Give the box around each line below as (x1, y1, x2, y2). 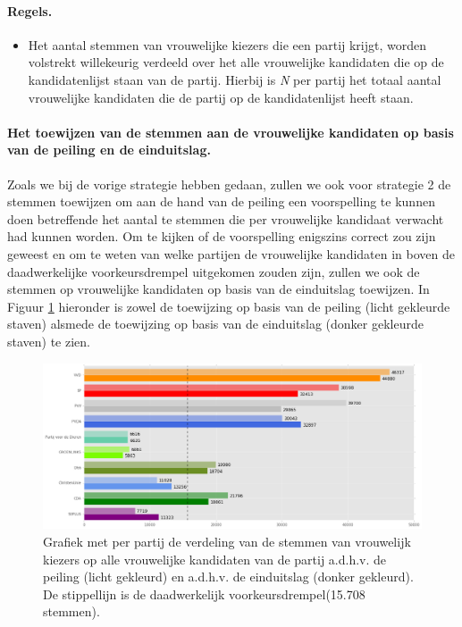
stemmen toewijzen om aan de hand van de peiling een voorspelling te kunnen (7, 192, 435, 211)
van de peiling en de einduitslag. (7, 140, 211, 159)
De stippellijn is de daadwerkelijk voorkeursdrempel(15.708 (43, 584, 365, 603)
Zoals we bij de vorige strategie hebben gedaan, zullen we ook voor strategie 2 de (7, 174, 451, 193)
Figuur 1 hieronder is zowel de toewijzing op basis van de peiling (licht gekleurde (7, 297, 450, 315)
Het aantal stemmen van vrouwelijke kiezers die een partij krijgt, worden (28, 35, 427, 54)
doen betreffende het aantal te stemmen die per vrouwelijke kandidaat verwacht (7, 209, 444, 228)
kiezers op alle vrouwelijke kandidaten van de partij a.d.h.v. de (43, 549, 387, 568)
